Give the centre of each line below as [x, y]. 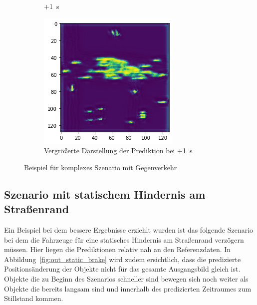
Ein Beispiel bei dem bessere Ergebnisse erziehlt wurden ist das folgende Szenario [129, 229]
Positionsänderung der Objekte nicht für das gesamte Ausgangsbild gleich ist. [122, 269]
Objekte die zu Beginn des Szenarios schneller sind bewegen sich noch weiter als [126, 278]
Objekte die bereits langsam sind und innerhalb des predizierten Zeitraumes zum [128, 288]
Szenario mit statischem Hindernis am [105, 194]
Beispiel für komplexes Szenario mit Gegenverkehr [101, 167]
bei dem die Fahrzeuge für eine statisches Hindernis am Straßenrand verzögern [124, 239]
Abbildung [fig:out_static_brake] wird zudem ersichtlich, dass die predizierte [123, 259]
